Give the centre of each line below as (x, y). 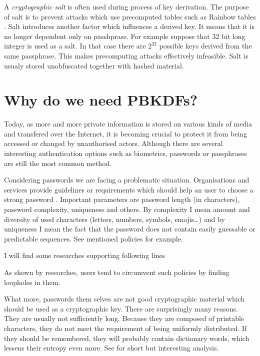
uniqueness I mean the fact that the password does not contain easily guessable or (130, 229)
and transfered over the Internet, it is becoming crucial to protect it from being (126, 133)
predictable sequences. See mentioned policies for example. (93, 238)
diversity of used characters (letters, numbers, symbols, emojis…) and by (114, 219)
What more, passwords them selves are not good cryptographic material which (124, 299)
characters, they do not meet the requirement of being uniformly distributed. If (125, 328)
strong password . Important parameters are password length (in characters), (122, 199)
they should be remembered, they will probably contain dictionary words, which (127, 338)
